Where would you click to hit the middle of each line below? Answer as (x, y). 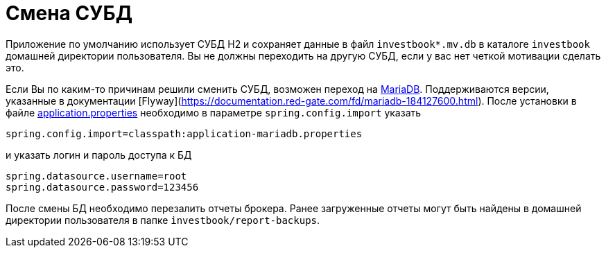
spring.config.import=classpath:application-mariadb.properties (184, 133)
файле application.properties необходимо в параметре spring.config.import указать (214, 112)
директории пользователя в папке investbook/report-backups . (163, 220)
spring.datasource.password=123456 (102, 187)
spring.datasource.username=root (96, 176)
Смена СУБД (69, 13)
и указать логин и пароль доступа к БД (99, 155)
